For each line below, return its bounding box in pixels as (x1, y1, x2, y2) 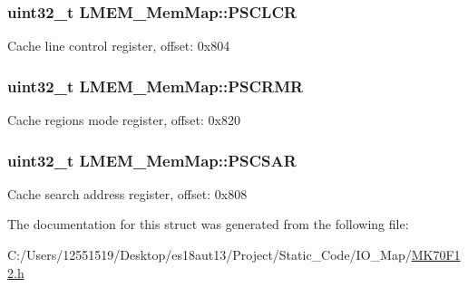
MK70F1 (411, 245, 461, 264)
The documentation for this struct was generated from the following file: (7, 215, 409, 234)
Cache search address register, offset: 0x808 (7, 184, 248, 203)
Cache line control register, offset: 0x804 (7, 36, 230, 55)
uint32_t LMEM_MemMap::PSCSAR (7, 148, 297, 171)
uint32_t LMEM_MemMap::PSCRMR (7, 74, 304, 97)
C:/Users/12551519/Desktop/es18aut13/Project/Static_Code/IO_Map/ (7, 245, 412, 264)
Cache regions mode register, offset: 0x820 (7, 110, 240, 129)
